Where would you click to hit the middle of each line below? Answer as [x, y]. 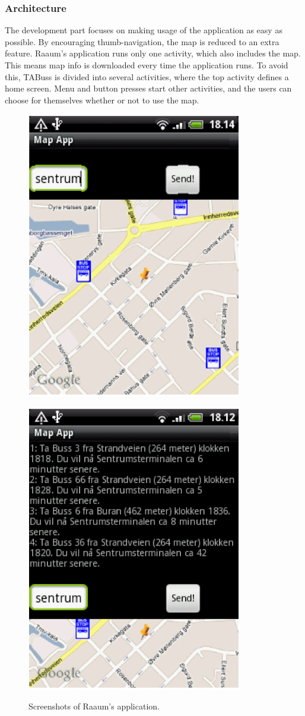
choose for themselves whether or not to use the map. [102, 100]
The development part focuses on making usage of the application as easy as [144, 30]
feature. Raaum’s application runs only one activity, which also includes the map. [153, 53]
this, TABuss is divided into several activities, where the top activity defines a [147, 76]
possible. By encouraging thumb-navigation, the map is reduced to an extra [142, 41]
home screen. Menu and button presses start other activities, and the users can [148, 88]
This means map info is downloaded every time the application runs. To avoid [147, 65]
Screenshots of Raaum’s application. [94, 706]
